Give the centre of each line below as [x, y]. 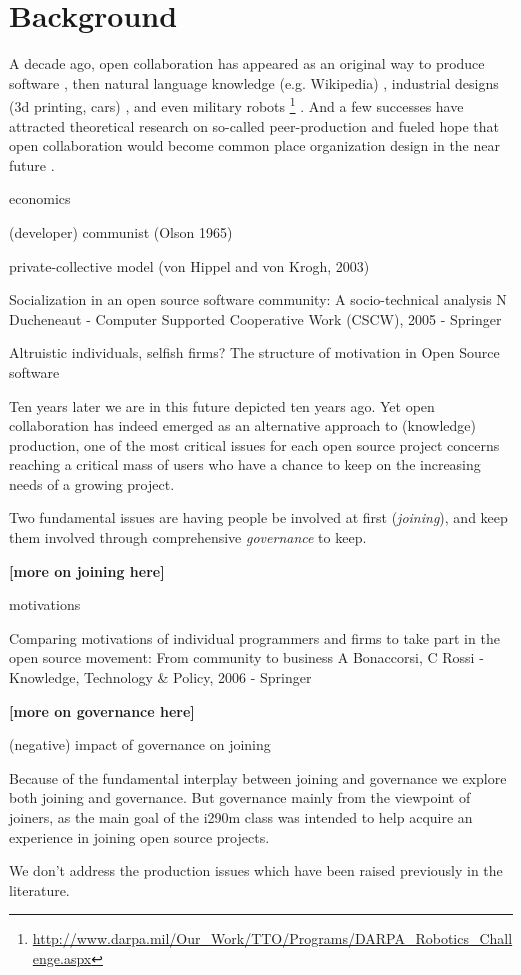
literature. [39, 889]
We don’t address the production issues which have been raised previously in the [256, 870]
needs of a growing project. [92, 483]
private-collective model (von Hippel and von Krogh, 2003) [189, 265]
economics [40, 198]
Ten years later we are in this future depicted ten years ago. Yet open [222, 405]
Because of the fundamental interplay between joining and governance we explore [258, 777]
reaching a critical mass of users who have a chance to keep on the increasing [245, 464]
